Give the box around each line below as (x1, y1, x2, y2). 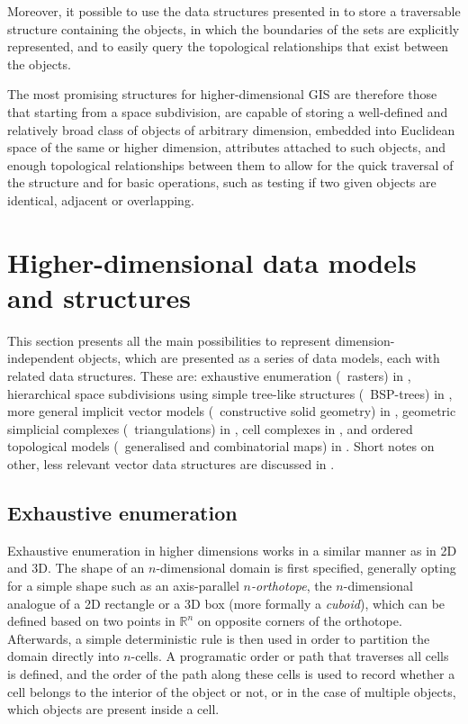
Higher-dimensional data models (7, 243, 417, 280)
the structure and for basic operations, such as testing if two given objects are (7, 173, 436, 192)
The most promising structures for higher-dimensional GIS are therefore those (7, 85, 437, 104)
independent (7, 348, 75, 367)
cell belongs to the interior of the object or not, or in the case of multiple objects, (7, 682, 456, 701)
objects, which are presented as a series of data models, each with (78, 348, 440, 367)
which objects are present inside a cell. (7, 700, 220, 719)
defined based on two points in (7, 611, 175, 630)
